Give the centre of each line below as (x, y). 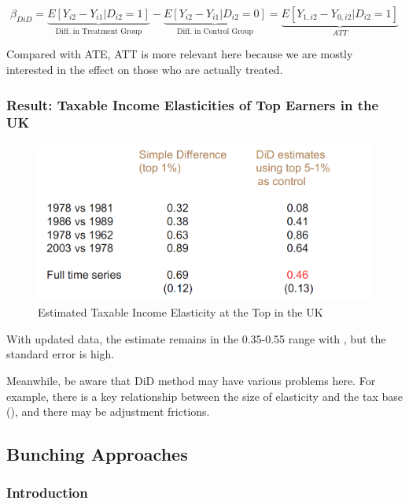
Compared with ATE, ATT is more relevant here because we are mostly (180, 54)
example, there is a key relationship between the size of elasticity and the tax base (205, 396)
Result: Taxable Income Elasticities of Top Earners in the (193, 104)
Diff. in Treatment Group (99, 31)
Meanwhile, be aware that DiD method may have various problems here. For (191, 380)
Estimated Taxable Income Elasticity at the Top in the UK (181, 312)
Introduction (47, 493)
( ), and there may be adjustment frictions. (108, 411)
